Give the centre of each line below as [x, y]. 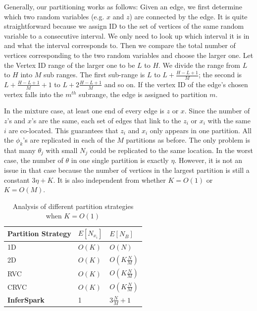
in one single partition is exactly [120, 160]
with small [62, 150]
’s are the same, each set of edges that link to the [106, 120]
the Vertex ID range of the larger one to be [70, 65]
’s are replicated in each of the [69, 140]
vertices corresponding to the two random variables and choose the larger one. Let [129, 55]
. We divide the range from [200, 65]
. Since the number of [217, 111]
